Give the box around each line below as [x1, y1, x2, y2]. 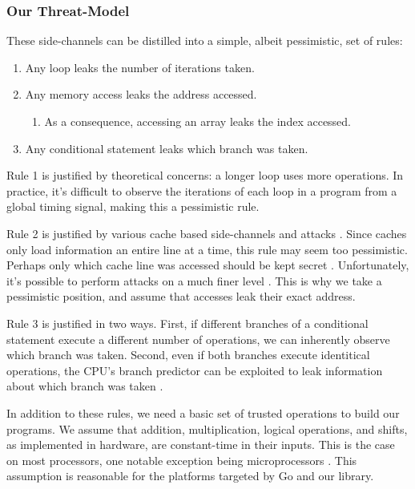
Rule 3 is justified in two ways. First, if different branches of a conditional [6, 314, 369, 331]
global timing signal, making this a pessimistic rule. [6, 198, 260, 215]
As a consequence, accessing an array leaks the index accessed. [44, 113, 352, 129]
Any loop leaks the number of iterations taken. [25, 59, 255, 75]
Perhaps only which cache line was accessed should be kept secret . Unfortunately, [6, 257, 409, 273]
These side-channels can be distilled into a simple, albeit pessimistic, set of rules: [6, 32, 403, 49]
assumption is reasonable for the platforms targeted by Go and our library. [6, 467, 374, 484]
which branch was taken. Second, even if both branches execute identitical [6, 346, 370, 363]
